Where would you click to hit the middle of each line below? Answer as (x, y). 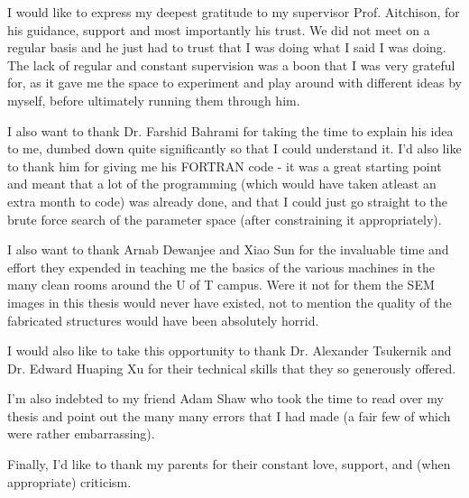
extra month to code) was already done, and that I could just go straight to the (228, 201)
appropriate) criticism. (69, 481)
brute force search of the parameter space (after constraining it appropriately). (225, 219)
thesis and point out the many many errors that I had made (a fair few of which (229, 415)
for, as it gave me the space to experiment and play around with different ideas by (234, 83)
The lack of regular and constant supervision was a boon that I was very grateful (231, 65)
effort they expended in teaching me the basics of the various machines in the (221, 267)
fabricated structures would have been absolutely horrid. (163, 320)
